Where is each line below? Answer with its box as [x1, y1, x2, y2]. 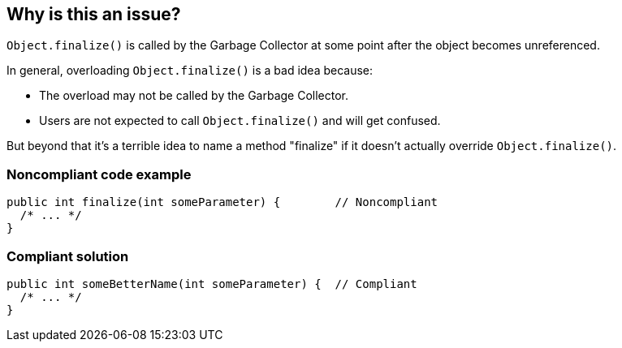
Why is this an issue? [6, 4, 181, 24]
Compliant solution [6, 247, 129, 264]
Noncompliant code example [6, 165, 192, 183]
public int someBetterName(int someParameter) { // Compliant [6, 277, 417, 290]
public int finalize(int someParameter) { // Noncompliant [6, 195, 438, 209]
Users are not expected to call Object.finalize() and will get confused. [39, 114, 441, 128]
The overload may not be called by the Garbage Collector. [39, 88, 349, 103]
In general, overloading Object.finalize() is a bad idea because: [6, 63, 374, 78]
